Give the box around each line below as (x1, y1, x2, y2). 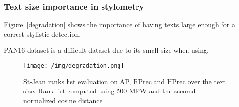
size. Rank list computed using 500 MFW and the (23, 86, 172, 96)
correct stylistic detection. (4, 29, 81, 39)
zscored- (174, 86, 198, 96)
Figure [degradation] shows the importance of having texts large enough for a (4, 19, 235, 30)
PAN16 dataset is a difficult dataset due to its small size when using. (4, 45, 209, 55)
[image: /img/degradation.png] (23, 62, 124, 69)
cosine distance (58, 95, 102, 105)
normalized (23, 95, 56, 105)
